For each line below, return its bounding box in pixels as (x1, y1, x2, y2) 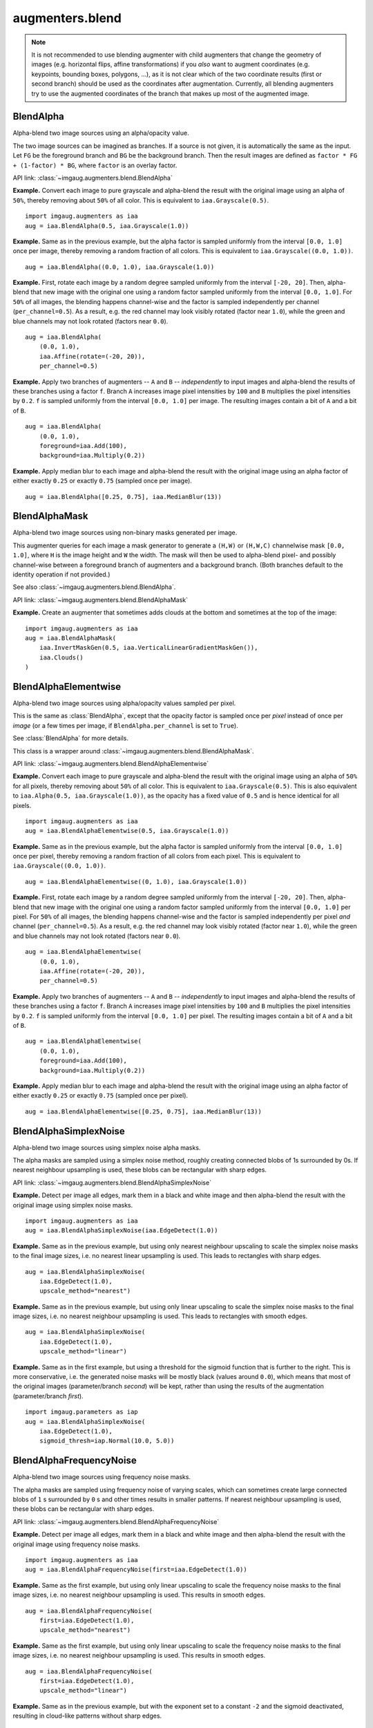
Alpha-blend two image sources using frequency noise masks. (12, 1473, 191, 1481)
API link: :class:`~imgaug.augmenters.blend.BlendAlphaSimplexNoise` (12, 1178, 212, 1187)
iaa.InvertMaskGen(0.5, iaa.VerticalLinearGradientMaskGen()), (39, 644, 258, 652)
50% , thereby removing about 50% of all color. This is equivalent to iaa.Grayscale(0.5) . (12, 196, 269, 204)
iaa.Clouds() (39, 653, 84, 661)
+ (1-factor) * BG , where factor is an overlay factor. (12, 161, 178, 169)
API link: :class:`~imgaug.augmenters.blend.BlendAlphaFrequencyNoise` (12, 1517, 220, 1525)
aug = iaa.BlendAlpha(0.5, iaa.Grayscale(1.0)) (25, 222, 189, 229)
